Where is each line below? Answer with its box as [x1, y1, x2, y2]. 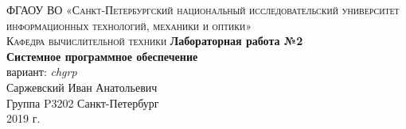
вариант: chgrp [6, 63, 77, 80]
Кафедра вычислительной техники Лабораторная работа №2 [6, 32, 303, 49]
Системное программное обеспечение [6, 47, 198, 64]
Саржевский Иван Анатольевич [6, 78, 158, 95]
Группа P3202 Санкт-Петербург [6, 94, 159, 111]
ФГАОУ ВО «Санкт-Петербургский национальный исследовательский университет [6, 2, 400, 17]
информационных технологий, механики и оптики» [6, 17, 252, 33]
